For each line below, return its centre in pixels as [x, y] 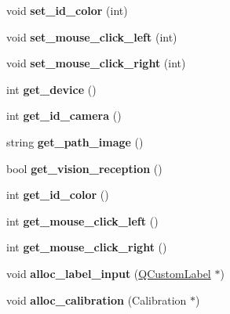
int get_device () [51, 89]
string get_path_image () [75, 141]
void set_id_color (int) [67, 10]
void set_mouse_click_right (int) [96, 63]
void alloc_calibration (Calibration [97, 300]
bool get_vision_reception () [84, 168]
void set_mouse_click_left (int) [92, 36]
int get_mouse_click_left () [82, 220]
